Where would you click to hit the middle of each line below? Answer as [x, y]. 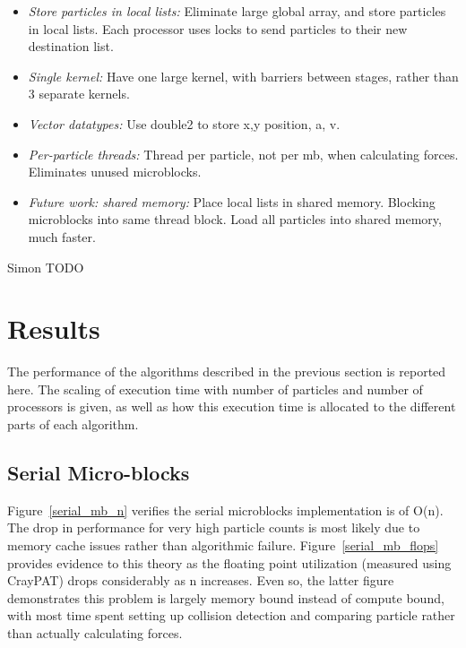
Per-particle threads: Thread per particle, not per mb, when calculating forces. [243, 154]
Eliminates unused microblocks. [115, 172]
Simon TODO [46, 267]
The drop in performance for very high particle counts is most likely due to [214, 527]
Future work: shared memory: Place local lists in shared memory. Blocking [232, 201]
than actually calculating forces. [95, 632]
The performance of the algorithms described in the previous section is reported [227, 372]
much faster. [62, 236]
